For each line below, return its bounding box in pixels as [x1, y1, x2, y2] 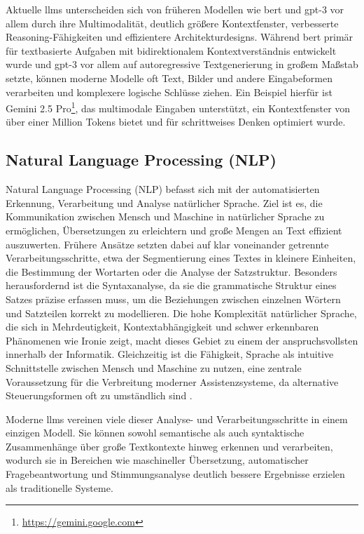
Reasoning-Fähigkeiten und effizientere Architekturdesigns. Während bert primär [6, 29, 353, 44]
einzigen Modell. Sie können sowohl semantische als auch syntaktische [6, 425, 304, 440]
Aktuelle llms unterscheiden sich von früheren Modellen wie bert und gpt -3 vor [6, 2, 344, 16]
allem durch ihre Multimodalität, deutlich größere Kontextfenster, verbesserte [6, 15, 339, 30]
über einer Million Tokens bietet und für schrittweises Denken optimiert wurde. [6, 114, 346, 129]
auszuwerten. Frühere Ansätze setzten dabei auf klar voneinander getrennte [6, 236, 329, 251]
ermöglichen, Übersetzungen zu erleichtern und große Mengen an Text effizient [6, 222, 342, 237]
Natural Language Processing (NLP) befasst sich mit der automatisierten [6, 182, 320, 196]
